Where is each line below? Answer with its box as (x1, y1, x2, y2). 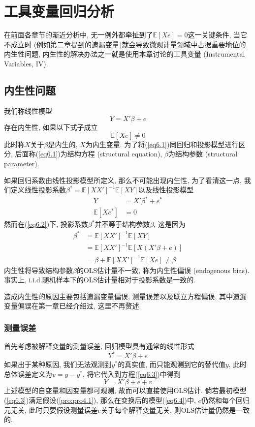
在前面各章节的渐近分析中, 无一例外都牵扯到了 (4, 30, 153, 40)
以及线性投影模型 (138, 184, 194, 195)
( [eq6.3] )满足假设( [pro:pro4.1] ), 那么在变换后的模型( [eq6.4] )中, (4, 395, 196, 405)
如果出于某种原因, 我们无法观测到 (4, 359, 112, 369)
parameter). (4, 158, 39, 169)
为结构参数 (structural (168, 149, 238, 159)
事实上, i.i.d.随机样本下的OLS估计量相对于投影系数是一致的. (4, 274, 196, 285)
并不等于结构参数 (95, 219, 150, 229)
